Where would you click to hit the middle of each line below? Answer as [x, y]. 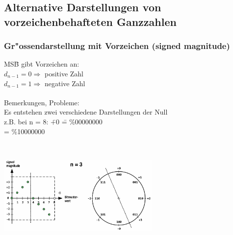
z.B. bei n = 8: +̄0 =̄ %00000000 [53, 121]
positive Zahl [64, 73]
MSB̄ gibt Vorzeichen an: [42, 64]
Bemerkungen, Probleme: [42, 102]
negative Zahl [65, 83]
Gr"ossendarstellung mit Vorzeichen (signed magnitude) [117, 46]
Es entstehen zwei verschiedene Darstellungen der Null [86, 112]
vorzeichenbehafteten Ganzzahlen [90, 21]
